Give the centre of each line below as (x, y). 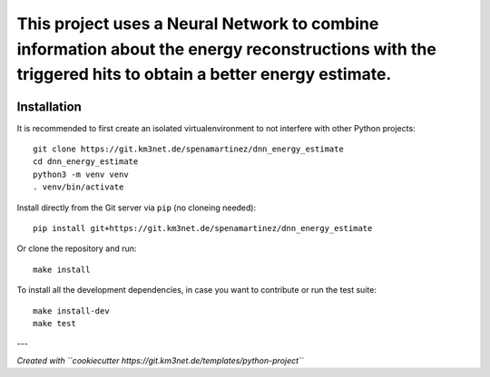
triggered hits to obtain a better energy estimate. (204, 75)
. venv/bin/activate (78, 187)
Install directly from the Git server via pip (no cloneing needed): (137, 208)
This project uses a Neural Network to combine (198, 24)
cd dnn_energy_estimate (86, 162)
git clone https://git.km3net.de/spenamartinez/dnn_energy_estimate (188, 149)
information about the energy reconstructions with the (227, 49)
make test (54, 323)
